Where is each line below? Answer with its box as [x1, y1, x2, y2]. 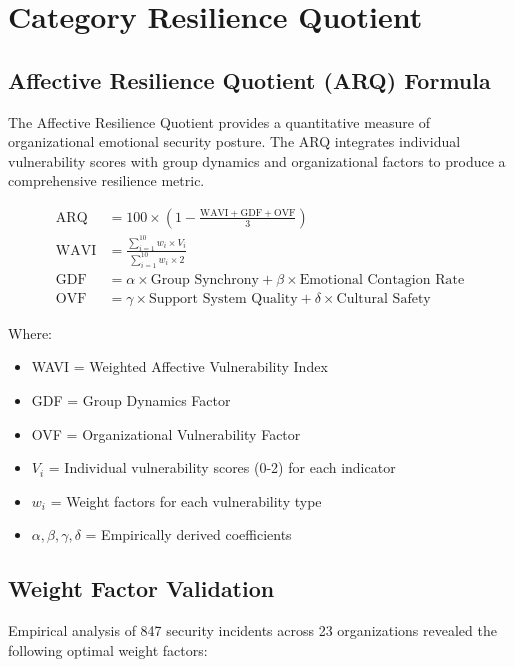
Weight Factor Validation [8, 573, 275, 604]
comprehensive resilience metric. [8, 170, 205, 191]
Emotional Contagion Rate [299, 272, 465, 287]
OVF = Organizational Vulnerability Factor [31, 423, 301, 444]
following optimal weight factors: [8, 639, 208, 660]
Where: [8, 322, 52, 343]
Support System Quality [148, 291, 298, 306]
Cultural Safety [336, 291, 431, 306]
